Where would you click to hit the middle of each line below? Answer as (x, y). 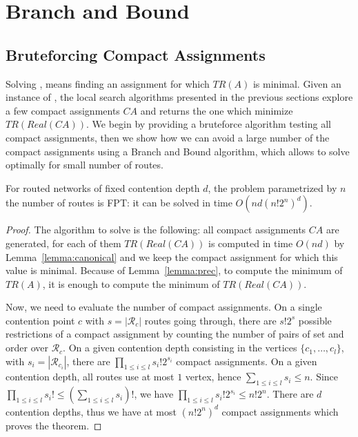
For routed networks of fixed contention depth (103, 187)
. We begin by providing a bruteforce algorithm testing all (209, 124)
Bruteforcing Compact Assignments (136, 54)
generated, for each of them (63, 243)
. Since (324, 377)
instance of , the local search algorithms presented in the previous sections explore (179, 97)
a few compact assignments (63, 110)
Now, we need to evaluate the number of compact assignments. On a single (164, 307)
